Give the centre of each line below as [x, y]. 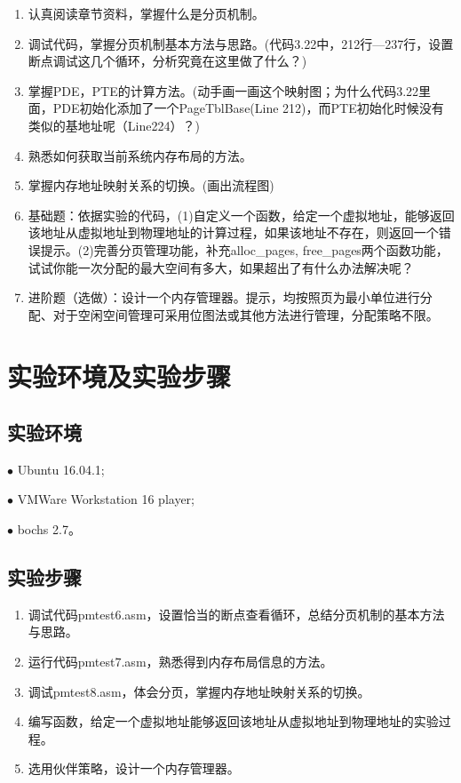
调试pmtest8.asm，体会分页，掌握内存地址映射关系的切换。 [199, 691]
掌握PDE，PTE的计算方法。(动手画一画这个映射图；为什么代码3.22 [223, 90]
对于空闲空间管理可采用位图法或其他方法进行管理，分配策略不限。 [246, 314]
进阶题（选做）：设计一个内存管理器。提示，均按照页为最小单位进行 [224, 297]
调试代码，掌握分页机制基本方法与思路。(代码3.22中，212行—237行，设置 [241, 43]
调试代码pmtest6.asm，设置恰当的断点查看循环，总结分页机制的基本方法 [236, 614]
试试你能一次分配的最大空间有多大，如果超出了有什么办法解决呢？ [221, 267]
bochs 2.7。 [49, 529]
